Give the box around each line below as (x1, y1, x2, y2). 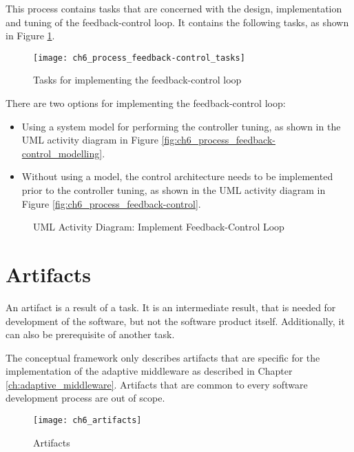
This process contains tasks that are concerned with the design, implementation (6, 1, 342, 15)
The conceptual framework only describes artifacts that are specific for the (6, 350, 320, 364)
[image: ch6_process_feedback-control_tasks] (33, 52, 245, 63)
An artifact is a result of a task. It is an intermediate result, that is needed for (6, 299, 336, 314)
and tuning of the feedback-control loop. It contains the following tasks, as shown (6, 14, 349, 29)
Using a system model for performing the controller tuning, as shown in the (21, 119, 341, 133)
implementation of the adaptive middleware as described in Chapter (6, 364, 293, 378)
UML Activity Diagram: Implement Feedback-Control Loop (33, 219, 284, 234)
